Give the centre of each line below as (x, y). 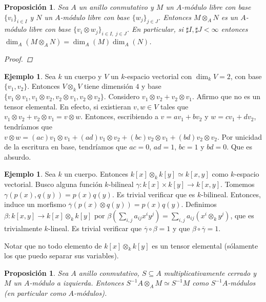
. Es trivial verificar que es (154, 194)
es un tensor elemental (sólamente (205, 245)
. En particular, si (155, 29)
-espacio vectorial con (158, 76)
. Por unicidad (239, 136)
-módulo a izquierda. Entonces (77, 283)
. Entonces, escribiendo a (119, 116)
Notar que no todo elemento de (53, 245)
